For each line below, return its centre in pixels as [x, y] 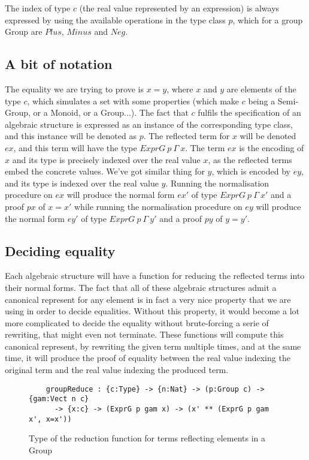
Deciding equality [60, 250]
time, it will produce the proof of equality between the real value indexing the [148, 358]
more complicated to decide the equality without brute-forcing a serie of [137, 322]
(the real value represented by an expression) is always [179, 8]
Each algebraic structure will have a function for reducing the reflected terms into [155, 276]
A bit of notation [59, 64]
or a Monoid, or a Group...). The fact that [111, 112]
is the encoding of [272, 147]
